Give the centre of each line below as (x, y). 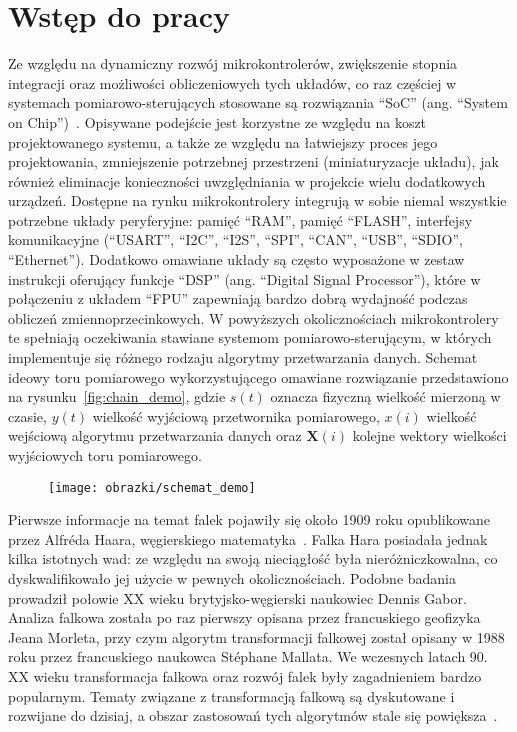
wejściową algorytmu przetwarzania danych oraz (155, 435)
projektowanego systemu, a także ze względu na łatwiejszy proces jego (223, 141)
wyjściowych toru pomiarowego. (105, 455)
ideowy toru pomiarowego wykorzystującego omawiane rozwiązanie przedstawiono (258, 376)
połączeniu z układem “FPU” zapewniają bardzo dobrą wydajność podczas (238, 298)
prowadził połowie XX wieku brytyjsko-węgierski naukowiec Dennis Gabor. (237, 597)
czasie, (27, 415)
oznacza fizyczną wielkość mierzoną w (385, 396)
